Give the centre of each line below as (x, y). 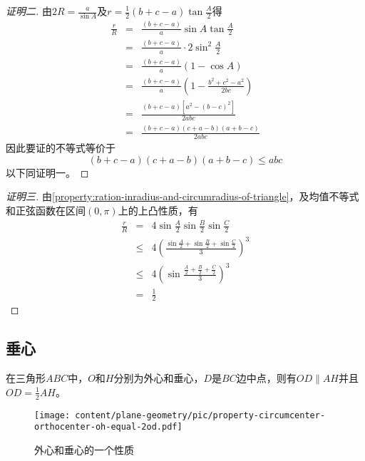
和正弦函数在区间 (46, 210)
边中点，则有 (266, 378)
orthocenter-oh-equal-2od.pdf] (108, 427)
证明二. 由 (29, 11)
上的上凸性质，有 (158, 210)
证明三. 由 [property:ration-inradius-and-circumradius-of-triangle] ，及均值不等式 (182, 196)
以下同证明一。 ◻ (47, 172)
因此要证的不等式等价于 (61, 148)
